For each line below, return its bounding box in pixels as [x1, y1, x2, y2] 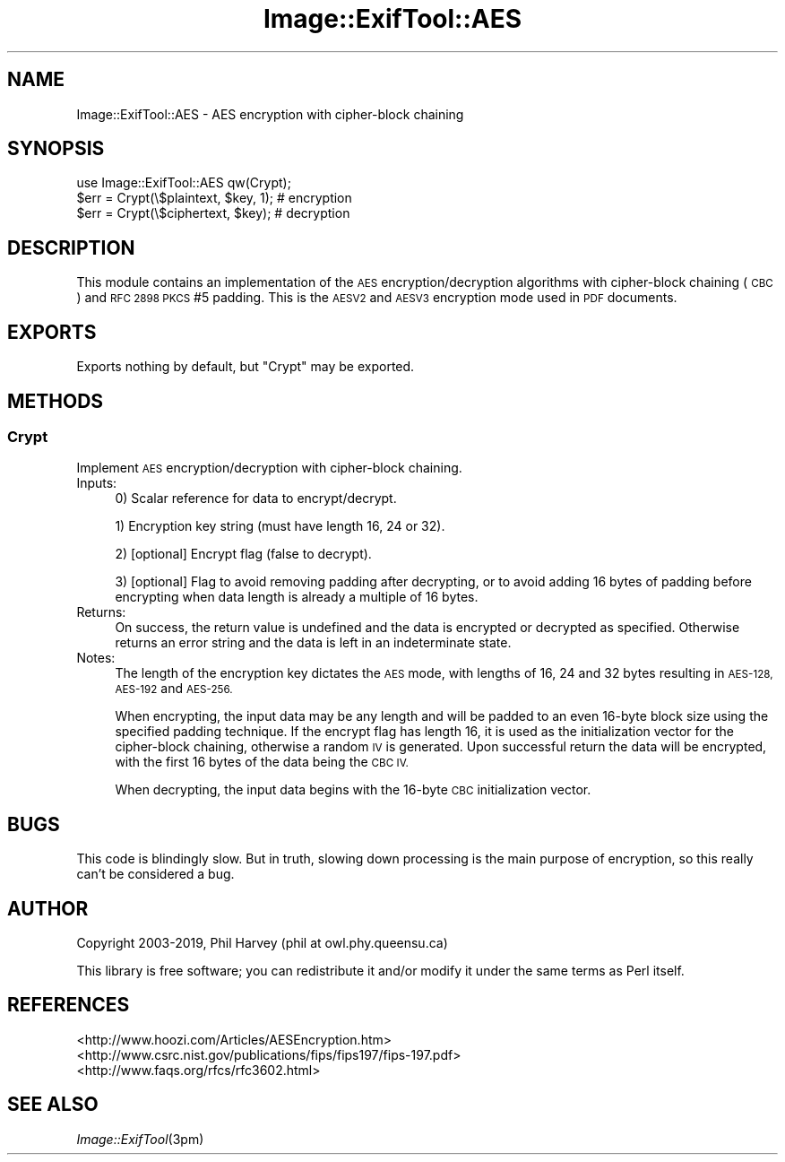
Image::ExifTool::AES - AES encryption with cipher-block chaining [76, 106, 464, 122]
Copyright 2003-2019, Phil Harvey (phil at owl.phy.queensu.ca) [76, 935, 448, 951]
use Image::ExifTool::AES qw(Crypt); [76, 175, 291, 191]
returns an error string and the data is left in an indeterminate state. [115, 635, 512, 651]
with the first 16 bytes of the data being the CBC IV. [115, 754, 409, 770]
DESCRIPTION [7, 236, 135, 259]
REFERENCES [7, 993, 130, 1017]
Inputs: [76, 475, 117, 491]
